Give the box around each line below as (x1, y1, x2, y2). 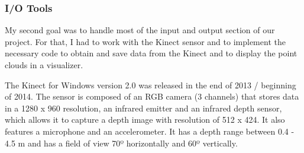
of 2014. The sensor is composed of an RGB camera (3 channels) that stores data (5, 90, 299, 103)
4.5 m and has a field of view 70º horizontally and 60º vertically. (5, 136, 238, 149)
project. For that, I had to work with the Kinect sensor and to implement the (5, 35, 286, 47)
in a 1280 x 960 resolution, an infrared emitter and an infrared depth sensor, (5, 101, 282, 114)
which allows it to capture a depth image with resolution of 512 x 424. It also (5, 113, 285, 126)
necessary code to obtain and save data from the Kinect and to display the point (5, 47, 297, 59)
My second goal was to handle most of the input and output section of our (5, 24, 275, 36)
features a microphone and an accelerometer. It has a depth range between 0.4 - (5, 125, 295, 137)
